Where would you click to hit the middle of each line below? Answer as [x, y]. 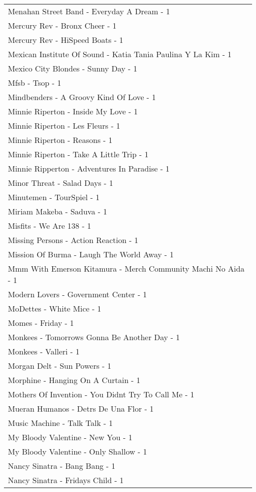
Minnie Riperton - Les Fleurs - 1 [64, 125]
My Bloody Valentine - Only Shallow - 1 [78, 451]
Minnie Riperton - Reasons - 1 [60, 140]
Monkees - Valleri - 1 [44, 351]
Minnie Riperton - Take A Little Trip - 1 [78, 154]
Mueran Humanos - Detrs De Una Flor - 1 [81, 408]
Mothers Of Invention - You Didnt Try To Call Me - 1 [101, 394]
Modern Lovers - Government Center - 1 [78, 294]
